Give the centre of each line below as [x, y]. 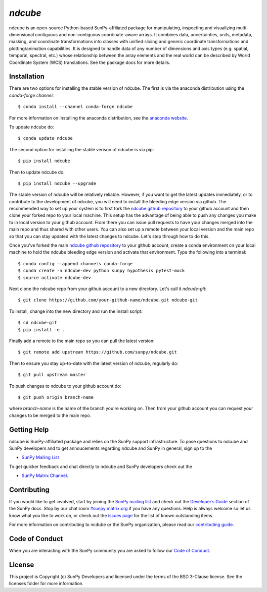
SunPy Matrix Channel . [45, 475]
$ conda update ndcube [45, 138]
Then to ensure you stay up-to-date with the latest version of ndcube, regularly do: [94, 363]
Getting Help [29, 430]
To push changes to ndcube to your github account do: [65, 386]
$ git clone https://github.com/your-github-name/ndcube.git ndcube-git [108, 300]
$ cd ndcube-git [38, 323]
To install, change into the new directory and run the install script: [76, 311]
